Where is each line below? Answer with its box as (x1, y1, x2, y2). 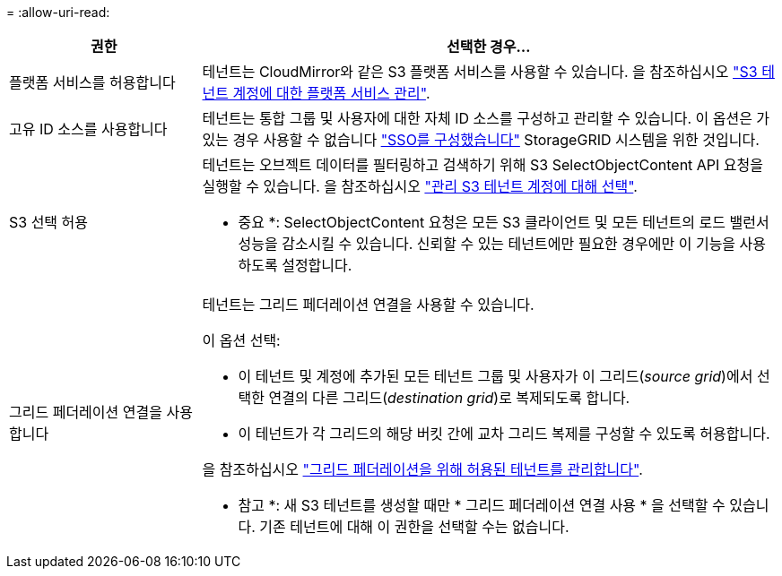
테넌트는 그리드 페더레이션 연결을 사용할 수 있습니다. (202, 296, 534, 314)
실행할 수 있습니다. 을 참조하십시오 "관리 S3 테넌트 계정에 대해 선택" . (202, 177, 638, 195)
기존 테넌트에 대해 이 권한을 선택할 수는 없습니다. (259, 518, 569, 536)
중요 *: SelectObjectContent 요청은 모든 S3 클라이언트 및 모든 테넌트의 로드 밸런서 (238, 213, 769, 231)
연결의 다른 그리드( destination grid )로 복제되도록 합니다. (268, 389, 630, 407)
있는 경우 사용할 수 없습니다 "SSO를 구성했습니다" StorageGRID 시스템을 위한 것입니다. (202, 131, 760, 149)
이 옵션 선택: (202, 331, 281, 349)
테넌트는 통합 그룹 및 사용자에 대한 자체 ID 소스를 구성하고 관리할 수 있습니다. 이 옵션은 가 (202, 109, 770, 127)
